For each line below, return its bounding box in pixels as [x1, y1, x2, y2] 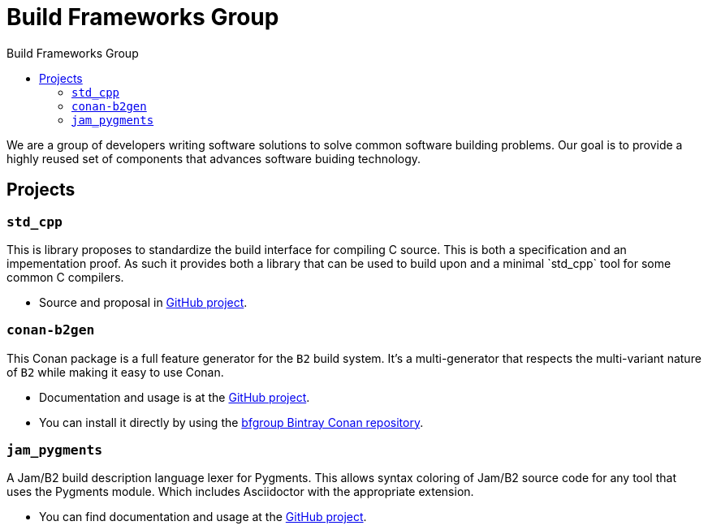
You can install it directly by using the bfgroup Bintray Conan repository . [39, 415, 424, 429]
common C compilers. [6, 269, 124, 284]
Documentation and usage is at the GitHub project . [39, 390, 310, 404]
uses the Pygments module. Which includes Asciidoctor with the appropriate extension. [6, 485, 474, 499]
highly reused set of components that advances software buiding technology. [6, 151, 421, 166]
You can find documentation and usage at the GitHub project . [39, 510, 367, 524]
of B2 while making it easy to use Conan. [6, 364, 224, 379]
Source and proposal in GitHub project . [39, 295, 248, 309]
